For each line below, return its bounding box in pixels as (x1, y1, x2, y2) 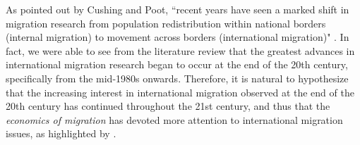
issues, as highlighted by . (6, 126, 116, 141)
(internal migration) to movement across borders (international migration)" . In (6, 30, 349, 44)
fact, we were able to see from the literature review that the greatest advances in (6, 43, 355, 58)
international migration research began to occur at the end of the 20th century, (6, 57, 348, 72)
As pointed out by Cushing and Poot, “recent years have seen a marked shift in (6, 2, 349, 16)
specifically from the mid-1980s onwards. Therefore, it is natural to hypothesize (6, 70, 349, 85)
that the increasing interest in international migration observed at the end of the (6, 84, 354, 99)
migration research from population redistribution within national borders (6, 15, 326, 30)
